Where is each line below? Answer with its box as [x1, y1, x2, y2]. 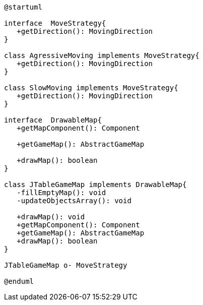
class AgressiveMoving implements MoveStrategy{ [4, 51, 199, 59]
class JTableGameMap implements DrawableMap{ [4, 180, 187, 189]
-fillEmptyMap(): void [17, 189, 106, 197]
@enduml [4, 277, 34, 285]
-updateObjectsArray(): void [17, 197, 131, 205]
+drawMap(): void [17, 213, 85, 221]
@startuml [4, 3, 42, 11]
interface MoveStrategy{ [4, 19, 106, 27]
